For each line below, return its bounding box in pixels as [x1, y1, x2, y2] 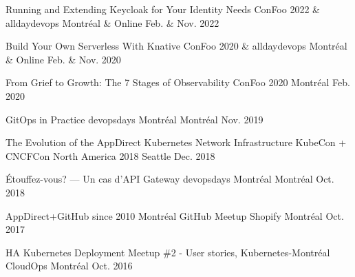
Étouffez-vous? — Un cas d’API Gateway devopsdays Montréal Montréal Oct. [6, 172, 334, 186]
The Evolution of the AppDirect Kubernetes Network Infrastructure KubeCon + [6, 135, 347, 150]
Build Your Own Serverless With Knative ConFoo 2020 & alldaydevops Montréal [6, 39, 347, 53]
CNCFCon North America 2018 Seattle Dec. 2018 [6, 148, 215, 163]
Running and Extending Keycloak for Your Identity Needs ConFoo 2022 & [6, 2, 320, 16]
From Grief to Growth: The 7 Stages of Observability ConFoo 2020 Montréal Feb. [6, 75, 350, 90]
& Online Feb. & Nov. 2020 [6, 52, 121, 66]
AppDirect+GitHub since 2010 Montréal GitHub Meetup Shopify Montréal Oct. [6, 208, 344, 223]
